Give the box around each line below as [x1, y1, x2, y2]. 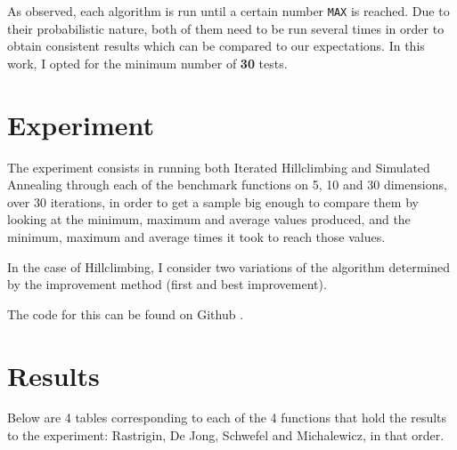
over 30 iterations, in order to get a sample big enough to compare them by [7, 192, 419, 211]
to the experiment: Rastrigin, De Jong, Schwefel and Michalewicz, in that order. [7, 426, 445, 445]
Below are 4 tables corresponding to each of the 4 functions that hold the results [7, 408, 447, 427]
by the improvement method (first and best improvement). [7, 275, 327, 293]
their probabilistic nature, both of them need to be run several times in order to [7, 19, 445, 37]
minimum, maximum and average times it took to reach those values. [7, 227, 386, 245]
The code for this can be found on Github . [7, 304, 244, 323]
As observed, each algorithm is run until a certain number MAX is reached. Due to [7, 2, 450, 20]
